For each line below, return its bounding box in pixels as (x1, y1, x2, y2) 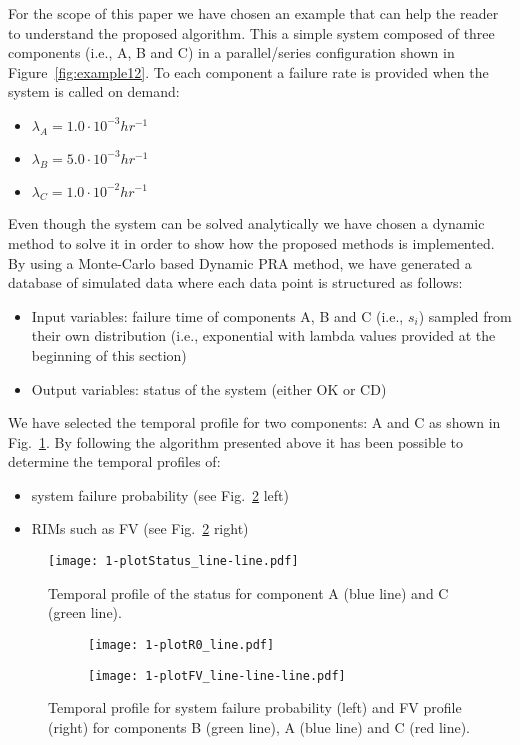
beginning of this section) (31, 344, 187, 365)
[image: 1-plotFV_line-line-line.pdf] (88, 668, 346, 683)
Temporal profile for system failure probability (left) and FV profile (48, 697, 462, 718)
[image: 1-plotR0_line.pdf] (88, 637, 275, 652)
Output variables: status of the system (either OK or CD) (31, 378, 387, 399)
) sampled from (418, 305, 512, 326)
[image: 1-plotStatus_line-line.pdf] (48, 554, 299, 569)
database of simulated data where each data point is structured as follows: (8, 272, 463, 293)
